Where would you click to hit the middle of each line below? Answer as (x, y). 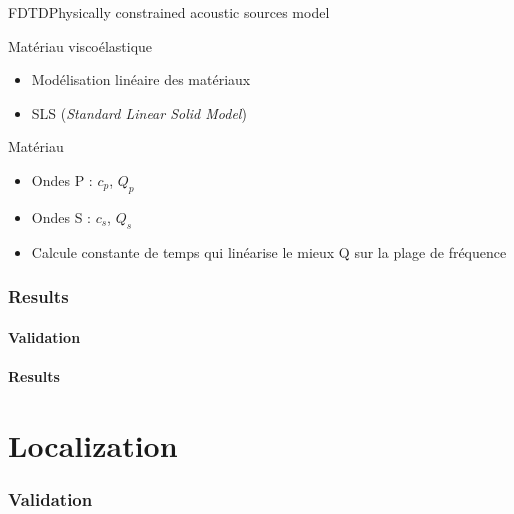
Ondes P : (62, 179)
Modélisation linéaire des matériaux (141, 79)
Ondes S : (61, 216)
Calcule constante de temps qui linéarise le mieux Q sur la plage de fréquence (269, 251)
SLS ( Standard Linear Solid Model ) (139, 112)
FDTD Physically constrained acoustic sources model (169, 12)
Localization (93, 444)
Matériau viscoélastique (80, 45)
